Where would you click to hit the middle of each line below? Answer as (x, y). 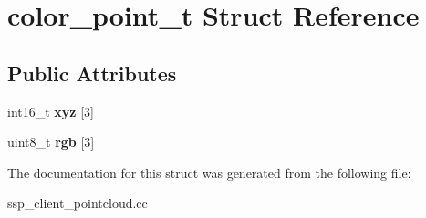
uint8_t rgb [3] (51, 142)
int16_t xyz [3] (51, 111)
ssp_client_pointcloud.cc (78, 203)
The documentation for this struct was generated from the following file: (209, 172)
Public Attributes (92, 73)
